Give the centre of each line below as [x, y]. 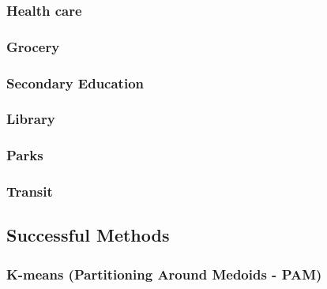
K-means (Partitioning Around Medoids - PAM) [164, 274]
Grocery [33, 46]
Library [31, 119]
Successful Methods [88, 235]
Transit [30, 191]
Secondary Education [75, 83]
